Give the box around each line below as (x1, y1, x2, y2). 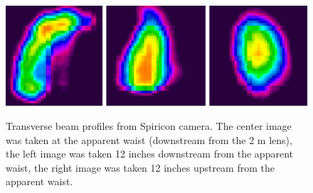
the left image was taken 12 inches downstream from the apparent (6, 146, 293, 161)
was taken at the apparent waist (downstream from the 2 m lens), (6, 132, 292, 147)
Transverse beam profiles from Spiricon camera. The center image (6, 118, 292, 133)
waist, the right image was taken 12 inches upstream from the (6, 160, 275, 175)
